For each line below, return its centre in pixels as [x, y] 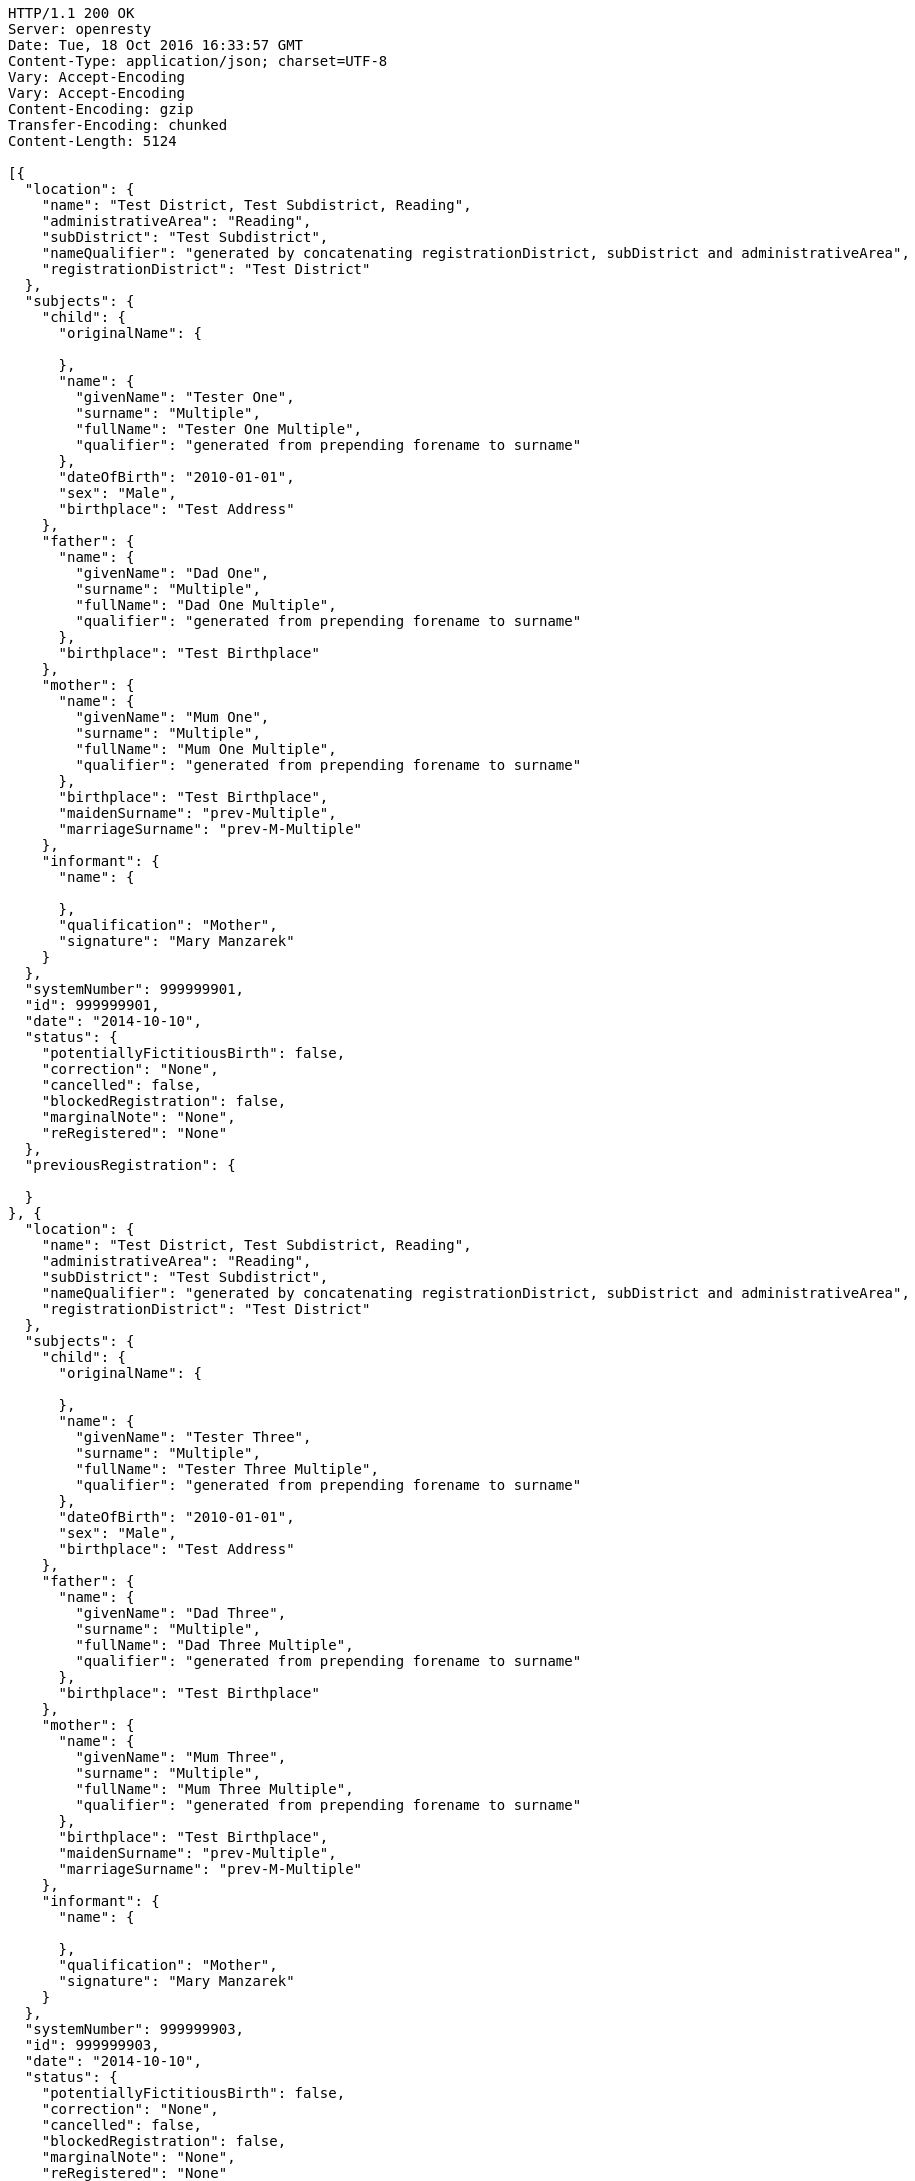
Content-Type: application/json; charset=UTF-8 [198, 61]
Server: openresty [80, 29]
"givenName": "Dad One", [172, 573]
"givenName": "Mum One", [172, 717]
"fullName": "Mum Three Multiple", [214, 1789]
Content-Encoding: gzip [101, 109]
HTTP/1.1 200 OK [71, 13]
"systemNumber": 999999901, [134, 989]
